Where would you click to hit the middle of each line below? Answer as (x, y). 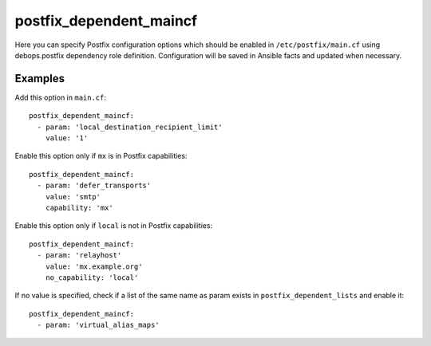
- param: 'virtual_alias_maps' (98, 325)
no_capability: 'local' (92, 277)
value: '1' (67, 138)
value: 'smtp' (73, 197)
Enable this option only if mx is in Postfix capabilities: (101, 156)
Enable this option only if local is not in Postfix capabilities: (114, 226)
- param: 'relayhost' (79, 256)
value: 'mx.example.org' (94, 266)
